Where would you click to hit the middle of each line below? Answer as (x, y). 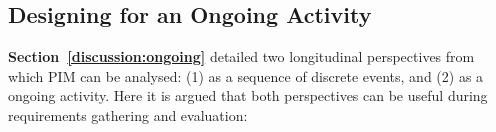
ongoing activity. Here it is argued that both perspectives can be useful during (248, 95)
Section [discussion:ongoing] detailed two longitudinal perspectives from (241, 56)
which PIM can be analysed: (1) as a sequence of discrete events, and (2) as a (246, 75)
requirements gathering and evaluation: (128, 114)
